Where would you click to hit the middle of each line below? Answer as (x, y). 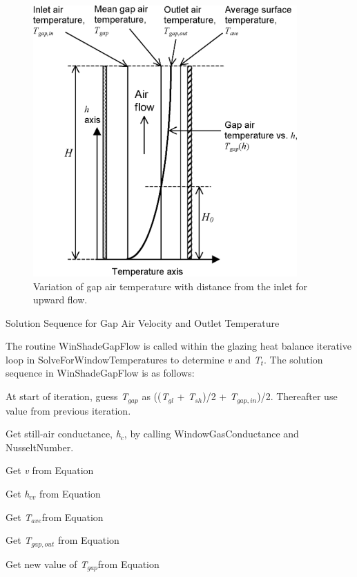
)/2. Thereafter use (297, 396)
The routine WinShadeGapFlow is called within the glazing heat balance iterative (178, 346)
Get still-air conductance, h (63, 434)
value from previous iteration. (68, 410)
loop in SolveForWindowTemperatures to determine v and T (133, 359)
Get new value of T (47, 564)
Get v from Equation (50, 470)
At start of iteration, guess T (67, 396)
